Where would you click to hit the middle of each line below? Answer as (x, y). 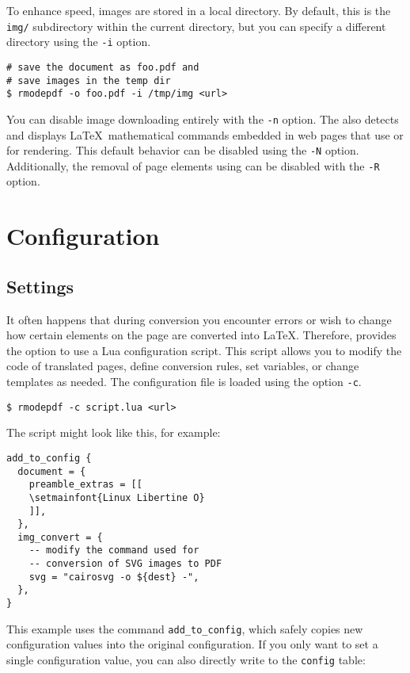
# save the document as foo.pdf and (103, 67)
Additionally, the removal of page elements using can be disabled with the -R (193, 165)
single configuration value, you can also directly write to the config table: (186, 660)
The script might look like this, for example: (114, 432)
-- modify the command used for (114, 551)
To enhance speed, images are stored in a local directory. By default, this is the (199, 10)
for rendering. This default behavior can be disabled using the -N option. (183, 150)
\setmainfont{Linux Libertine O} (117, 497)
